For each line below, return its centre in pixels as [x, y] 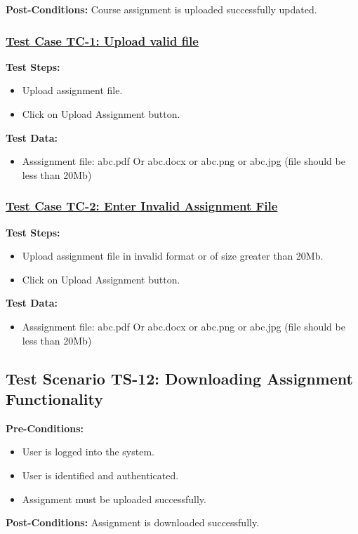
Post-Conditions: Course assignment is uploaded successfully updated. [161, 9]
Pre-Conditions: [45, 428]
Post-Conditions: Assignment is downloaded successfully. [133, 522]
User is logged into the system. [88, 452]
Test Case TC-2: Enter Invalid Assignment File [142, 206]
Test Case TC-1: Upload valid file [102, 40]
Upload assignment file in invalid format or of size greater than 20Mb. [173, 256]
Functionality [54, 398]
